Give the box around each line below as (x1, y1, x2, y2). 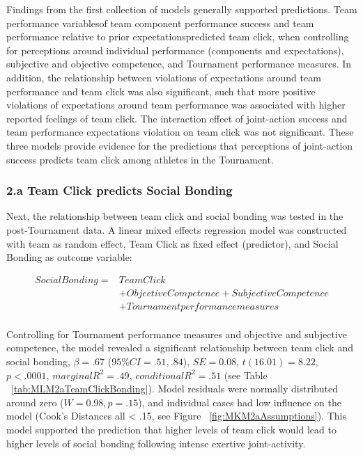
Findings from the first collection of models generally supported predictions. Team (6, 2, 357, 16)
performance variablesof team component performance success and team (6, 15, 314, 30)
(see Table (224, 367, 268, 382)
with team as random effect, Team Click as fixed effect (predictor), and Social (6, 236, 339, 250)
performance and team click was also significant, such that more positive (6, 83, 316, 98)
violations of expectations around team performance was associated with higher (6, 97, 346, 112)
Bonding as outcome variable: (6, 250, 132, 264)
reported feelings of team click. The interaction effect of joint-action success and (6, 111, 348, 125)
